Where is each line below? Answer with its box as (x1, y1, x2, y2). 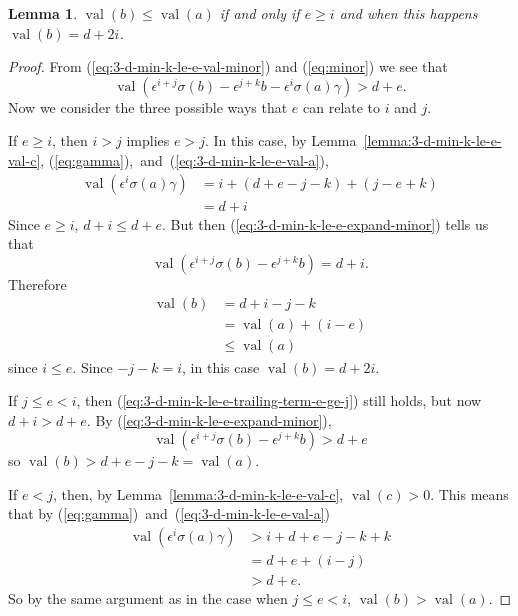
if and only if (219, 3, 300, 23)
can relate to (303, 96, 381, 117)
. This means (430, 483, 509, 504)
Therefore (8, 273, 67, 294)
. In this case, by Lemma (204, 130, 357, 151)
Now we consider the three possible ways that (8, 96, 288, 117)
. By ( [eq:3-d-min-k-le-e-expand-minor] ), (86, 409, 332, 430)
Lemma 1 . (8, 3, 78, 23)
